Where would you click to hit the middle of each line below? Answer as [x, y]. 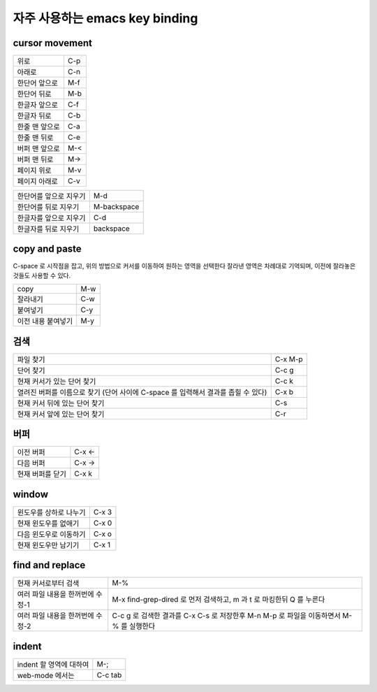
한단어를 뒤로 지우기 [48, 208]
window [31, 494]
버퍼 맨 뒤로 [35, 159]
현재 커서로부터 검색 [48, 584]
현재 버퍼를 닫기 [42, 474]
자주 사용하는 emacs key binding [105, 18]
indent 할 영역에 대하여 [53, 664]
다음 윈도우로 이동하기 [51, 534]
